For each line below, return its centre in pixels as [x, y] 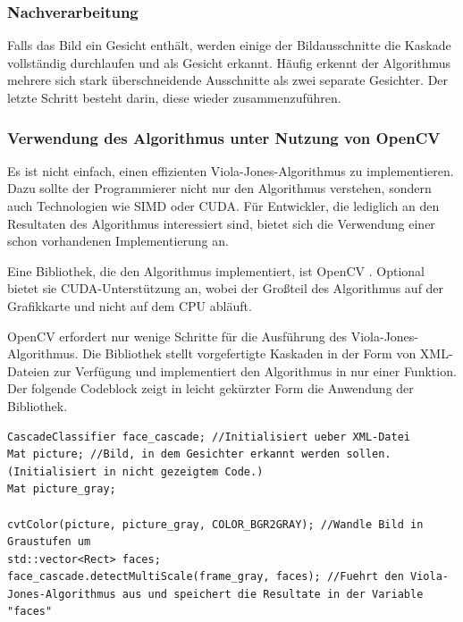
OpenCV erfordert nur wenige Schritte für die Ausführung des [177, 336]
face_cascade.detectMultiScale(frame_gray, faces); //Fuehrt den [206, 577]
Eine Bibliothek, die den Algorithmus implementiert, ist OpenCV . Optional [216, 270]
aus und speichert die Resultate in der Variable [273, 594]
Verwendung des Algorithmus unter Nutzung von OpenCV [224, 137]
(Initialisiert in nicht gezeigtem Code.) [135, 471]
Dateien [29, 370]
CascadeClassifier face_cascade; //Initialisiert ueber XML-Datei [209, 437]
